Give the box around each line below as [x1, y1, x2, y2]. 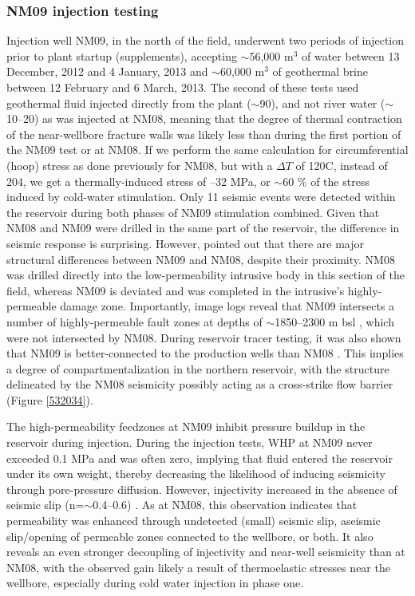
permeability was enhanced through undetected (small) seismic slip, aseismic [6, 512, 381, 529]
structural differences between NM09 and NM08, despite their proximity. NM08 [6, 251, 395, 267]
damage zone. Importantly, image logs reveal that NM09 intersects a [60, 298, 395, 314]
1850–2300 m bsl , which [275, 313, 394, 330]
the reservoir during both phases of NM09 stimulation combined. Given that [6, 203, 380, 220]
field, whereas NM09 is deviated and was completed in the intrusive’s [6, 282, 345, 298]
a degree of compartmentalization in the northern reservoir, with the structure [6, 360, 389, 377]
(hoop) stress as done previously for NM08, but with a [6, 156, 273, 173]
